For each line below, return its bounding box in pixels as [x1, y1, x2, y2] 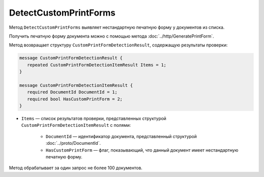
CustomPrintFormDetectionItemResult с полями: [21, 122, 131, 128]
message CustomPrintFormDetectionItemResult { [19, 82, 133, 88]
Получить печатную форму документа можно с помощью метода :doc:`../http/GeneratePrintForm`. [9, 33, 214, 39]
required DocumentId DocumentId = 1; [27, 89, 117, 95]
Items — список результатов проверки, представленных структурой [21, 116, 166, 121]
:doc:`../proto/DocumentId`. [45, 140, 101, 146]
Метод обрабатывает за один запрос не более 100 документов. [9, 165, 143, 171]
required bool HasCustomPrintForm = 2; [27, 96, 123, 102]
